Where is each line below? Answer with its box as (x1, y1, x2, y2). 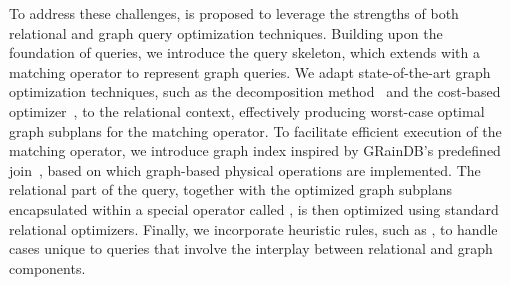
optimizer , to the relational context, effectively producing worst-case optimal (9, 100, 485, 121)
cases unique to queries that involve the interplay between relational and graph (9, 238, 493, 259)
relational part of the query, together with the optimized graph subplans (9, 179, 452, 200)
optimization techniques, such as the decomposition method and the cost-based (9, 81, 501, 102)
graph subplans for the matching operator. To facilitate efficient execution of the (9, 120, 502, 141)
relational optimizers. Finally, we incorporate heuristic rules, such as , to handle (9, 218, 498, 239)
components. (9, 257, 86, 278)
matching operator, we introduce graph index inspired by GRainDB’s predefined (9, 140, 501, 161)
